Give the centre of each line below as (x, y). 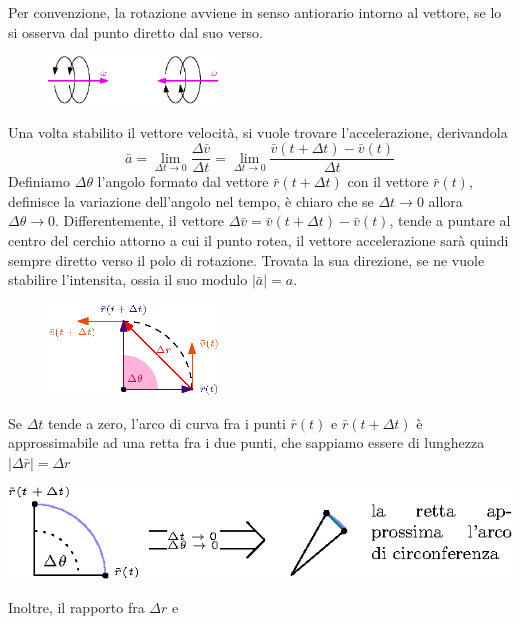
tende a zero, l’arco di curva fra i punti (167, 422)
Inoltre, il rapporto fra (76, 607)
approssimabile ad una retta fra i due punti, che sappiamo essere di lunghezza (246, 442)
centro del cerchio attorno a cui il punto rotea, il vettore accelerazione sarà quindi (258, 240)
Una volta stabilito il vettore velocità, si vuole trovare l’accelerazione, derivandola (258, 131)
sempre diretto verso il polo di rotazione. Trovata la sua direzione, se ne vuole (246, 259)
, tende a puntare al (450, 220)
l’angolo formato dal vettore (183, 181)
